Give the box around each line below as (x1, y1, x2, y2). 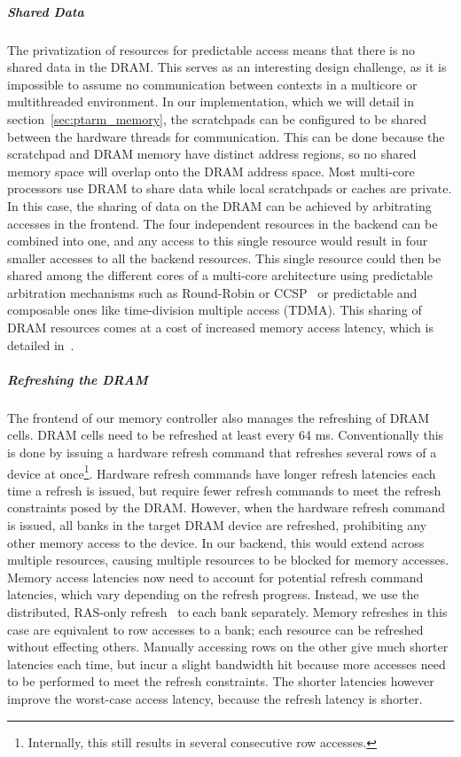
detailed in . (7, 335, 74, 354)
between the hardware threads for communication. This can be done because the (7, 127, 445, 145)
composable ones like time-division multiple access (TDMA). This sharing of (7, 300, 422, 319)
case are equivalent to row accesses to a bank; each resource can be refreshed (7, 620, 424, 638)
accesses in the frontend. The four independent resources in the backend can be (7, 214, 438, 232)
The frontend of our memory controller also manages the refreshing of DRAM (7, 408, 430, 426)
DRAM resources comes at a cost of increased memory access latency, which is (7, 318, 434, 337)
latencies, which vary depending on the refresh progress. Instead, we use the (7, 585, 419, 604)
